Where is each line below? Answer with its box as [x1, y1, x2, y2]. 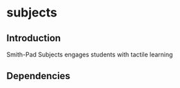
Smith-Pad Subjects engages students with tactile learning [6, 50, 173, 58]
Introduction [6, 32, 61, 44]
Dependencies [6, 70, 70, 82]
